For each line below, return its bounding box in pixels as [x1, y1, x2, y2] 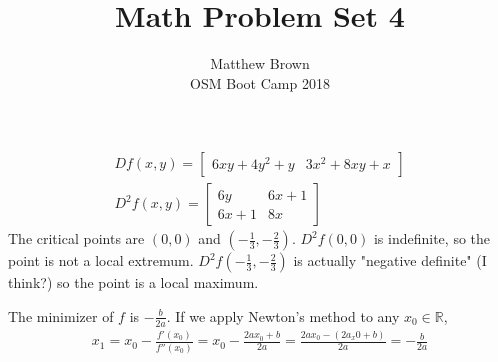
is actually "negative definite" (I [293, 250, 487, 271]
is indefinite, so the [373, 228, 491, 249]
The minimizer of [8, 305, 114, 326]
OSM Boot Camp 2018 [190, 72, 330, 93]
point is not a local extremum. [8, 250, 194, 271]
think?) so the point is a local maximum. [8, 272, 259, 293]
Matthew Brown [210, 53, 310, 74]
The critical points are [8, 228, 145, 249]
